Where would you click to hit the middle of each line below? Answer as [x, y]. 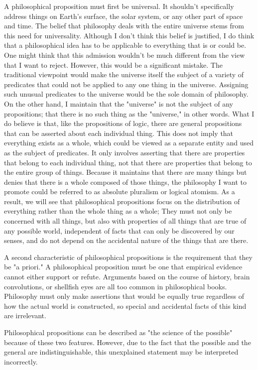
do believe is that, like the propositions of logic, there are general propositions [123, 123]
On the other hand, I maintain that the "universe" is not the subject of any [119, 103]
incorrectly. [21, 361]
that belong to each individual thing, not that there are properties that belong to [128, 162]
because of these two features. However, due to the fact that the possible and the [128, 342]
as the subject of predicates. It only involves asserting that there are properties [125, 152]
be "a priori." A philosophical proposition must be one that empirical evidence [123, 267]
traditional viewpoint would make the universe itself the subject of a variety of [124, 74]
